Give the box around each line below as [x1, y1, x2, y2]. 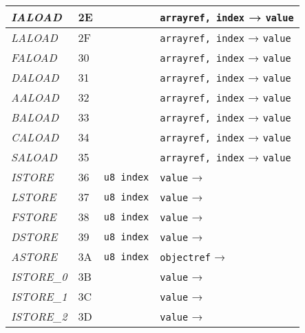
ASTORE [11, 249, 58, 264]
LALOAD [11, 30, 58, 45]
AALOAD [11, 89, 59, 105]
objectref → [160, 249, 226, 264]
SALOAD [11, 149, 57, 165]
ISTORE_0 [11, 268, 67, 284]
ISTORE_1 [11, 288, 67, 304]
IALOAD [11, 9, 62, 25]
